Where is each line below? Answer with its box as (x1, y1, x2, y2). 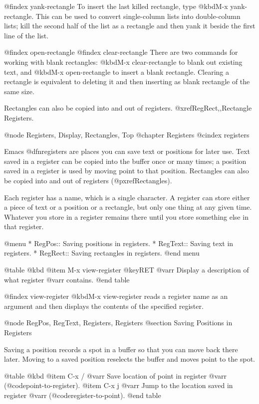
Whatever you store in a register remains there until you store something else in (4, 211, 249, 222)
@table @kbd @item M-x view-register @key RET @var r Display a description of (4, 265, 249, 275)
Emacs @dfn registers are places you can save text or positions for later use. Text (4, 146, 250, 156)
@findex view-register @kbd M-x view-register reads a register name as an (4, 291, 228, 301)
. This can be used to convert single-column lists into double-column (31, 10, 241, 21)
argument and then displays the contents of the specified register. (4, 300, 204, 311)
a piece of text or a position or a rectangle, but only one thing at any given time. (4, 202, 252, 212)
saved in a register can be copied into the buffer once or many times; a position (4, 155, 247, 166)
